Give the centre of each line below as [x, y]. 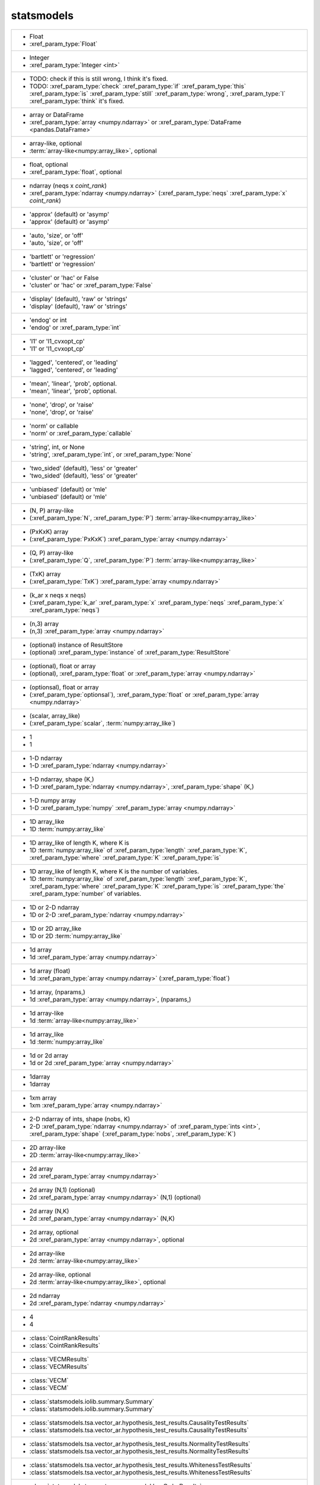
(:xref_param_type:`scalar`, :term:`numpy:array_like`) [103, 723]
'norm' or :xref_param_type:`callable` [81, 433]
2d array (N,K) [49, 1211]
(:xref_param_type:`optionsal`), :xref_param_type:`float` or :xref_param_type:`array [144, 694]
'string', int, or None [57, 447]
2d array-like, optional [60, 1274]
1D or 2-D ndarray [54, 907]
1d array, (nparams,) [57, 992]
